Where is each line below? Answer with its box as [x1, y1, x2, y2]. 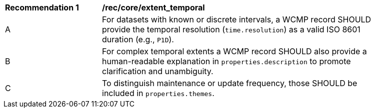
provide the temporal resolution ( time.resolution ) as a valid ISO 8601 [102, 24, 360, 34]
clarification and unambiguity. [102, 66, 213, 76]
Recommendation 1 [5, 2, 79, 12]
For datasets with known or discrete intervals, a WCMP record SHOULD [102, 14, 371, 24]
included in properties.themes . [102, 88, 214, 98]
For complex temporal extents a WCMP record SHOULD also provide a [102, 46, 367, 56]
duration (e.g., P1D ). [102, 34, 174, 44]
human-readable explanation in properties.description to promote [102, 56, 351, 66]
